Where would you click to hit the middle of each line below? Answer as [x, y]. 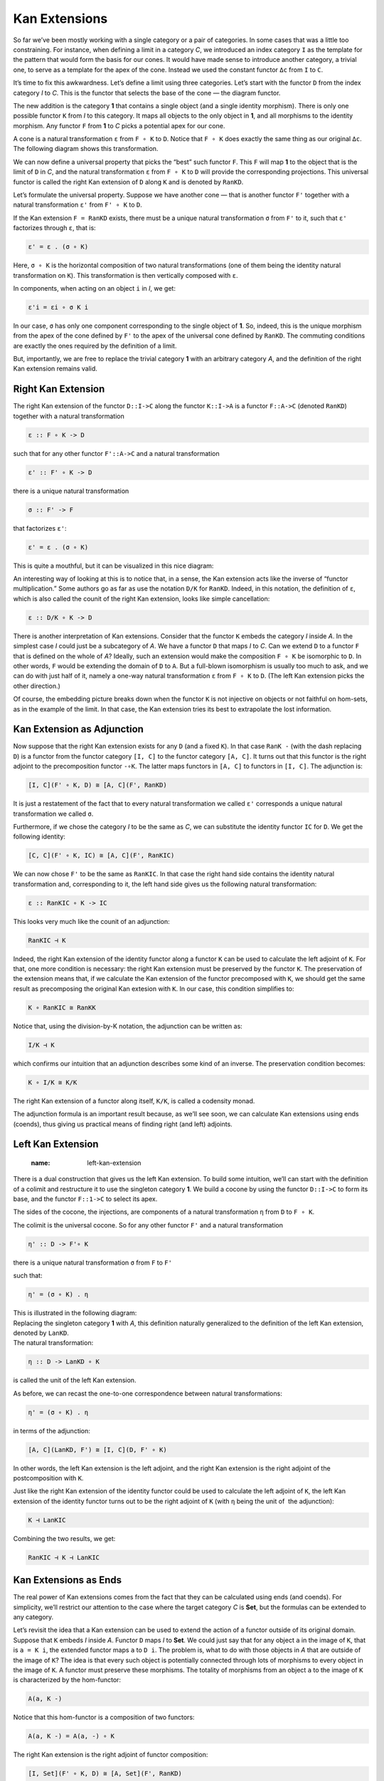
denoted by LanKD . [41, 1333]
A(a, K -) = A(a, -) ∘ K [71, 1736]
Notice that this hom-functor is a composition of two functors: [104, 1718]
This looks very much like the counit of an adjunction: [91, 921]
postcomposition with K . [48, 1478]
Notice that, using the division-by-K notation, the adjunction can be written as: [128, 1026]
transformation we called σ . [53, 814]
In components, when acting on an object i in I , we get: [94, 288]
